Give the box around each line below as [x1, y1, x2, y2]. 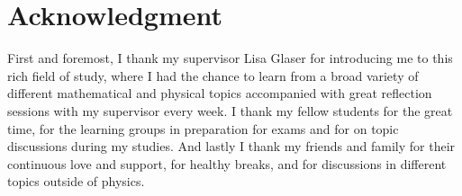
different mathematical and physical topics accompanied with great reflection [7, 84, 432, 102]
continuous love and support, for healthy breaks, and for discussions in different [7, 154, 447, 173]
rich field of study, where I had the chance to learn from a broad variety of [7, 66, 419, 85]
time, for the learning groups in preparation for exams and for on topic [7, 119, 399, 138]
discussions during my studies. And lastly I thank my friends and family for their [7, 137, 456, 156]
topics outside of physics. [7, 172, 145, 191]
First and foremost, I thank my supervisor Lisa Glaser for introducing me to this [7, 49, 453, 67]
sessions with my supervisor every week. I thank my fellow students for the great [7, 101, 453, 120]
